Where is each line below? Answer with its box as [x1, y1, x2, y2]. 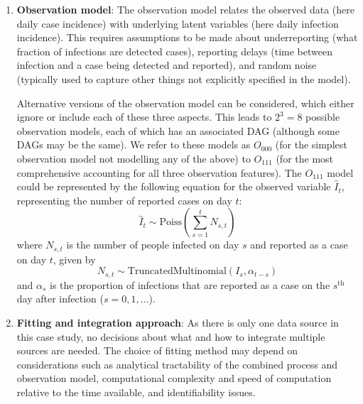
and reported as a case [250, 237, 348, 252]
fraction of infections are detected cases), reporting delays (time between [16, 43, 332, 58]
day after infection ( [16, 291, 104, 306]
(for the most [276, 151, 334, 165]
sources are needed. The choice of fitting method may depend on [16, 343, 298, 358]
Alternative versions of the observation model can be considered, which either [16, 95, 354, 110]
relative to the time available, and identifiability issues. [16, 384, 256, 399]
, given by [53, 251, 96, 266]
